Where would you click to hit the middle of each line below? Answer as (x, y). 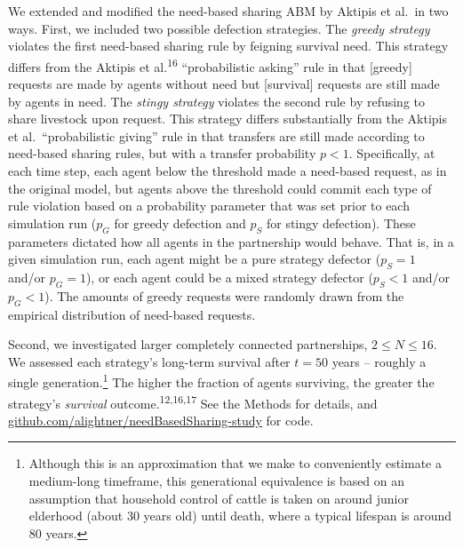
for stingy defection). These (341, 222)
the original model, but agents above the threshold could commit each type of (220, 188)
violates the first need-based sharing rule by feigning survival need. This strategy (228, 46)
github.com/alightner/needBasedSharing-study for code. (161, 420)
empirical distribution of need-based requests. (132, 314)
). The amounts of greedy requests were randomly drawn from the (224, 295)
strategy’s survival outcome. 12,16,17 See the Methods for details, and (193, 401)
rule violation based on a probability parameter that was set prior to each (209, 206)
